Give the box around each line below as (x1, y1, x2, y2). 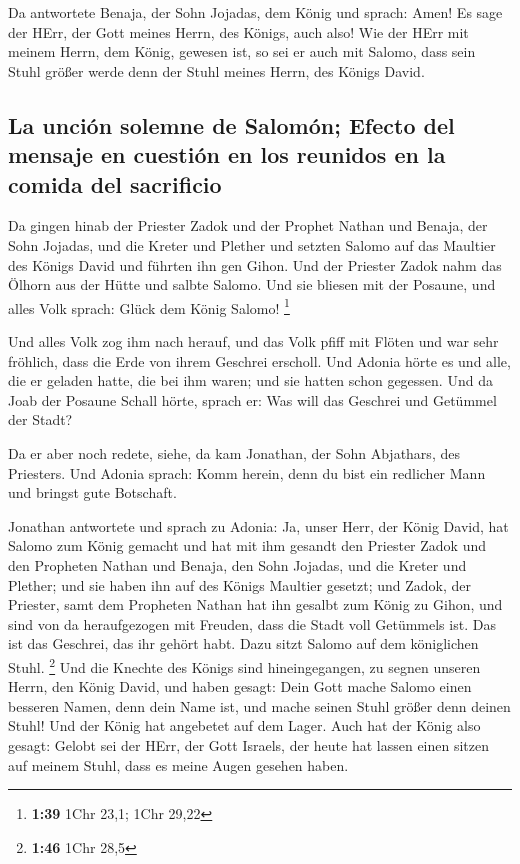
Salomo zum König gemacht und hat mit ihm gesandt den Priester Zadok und (8, 535, 486, 556)
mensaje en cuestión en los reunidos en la (8, 139, 446, 170)
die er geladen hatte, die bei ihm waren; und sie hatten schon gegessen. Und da (8, 370, 493, 391)
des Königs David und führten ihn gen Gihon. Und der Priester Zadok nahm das (8, 254, 502, 275)
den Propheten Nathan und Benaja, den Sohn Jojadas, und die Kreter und (8, 554, 467, 575)
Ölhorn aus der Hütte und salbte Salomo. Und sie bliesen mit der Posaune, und (8, 274, 496, 295)
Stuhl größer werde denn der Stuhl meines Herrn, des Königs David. (8, 60, 425, 81)
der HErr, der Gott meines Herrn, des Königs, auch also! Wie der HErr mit (8, 21, 469, 42)
